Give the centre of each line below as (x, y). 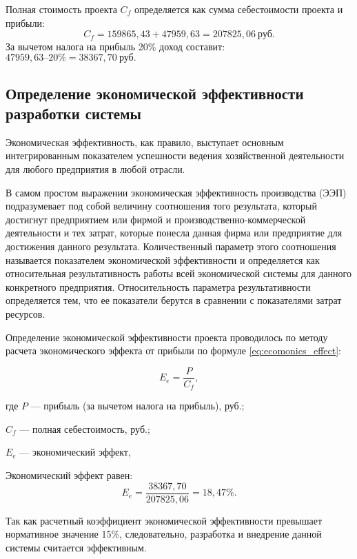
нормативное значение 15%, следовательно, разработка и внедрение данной (164, 534)
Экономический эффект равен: (69, 475)
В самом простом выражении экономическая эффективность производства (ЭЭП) (176, 192)
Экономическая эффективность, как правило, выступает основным (145, 142)
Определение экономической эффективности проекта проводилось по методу (167, 337)
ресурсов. (25, 313)
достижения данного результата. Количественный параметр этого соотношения (171, 246)
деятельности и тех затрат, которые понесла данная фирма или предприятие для (174, 233)
